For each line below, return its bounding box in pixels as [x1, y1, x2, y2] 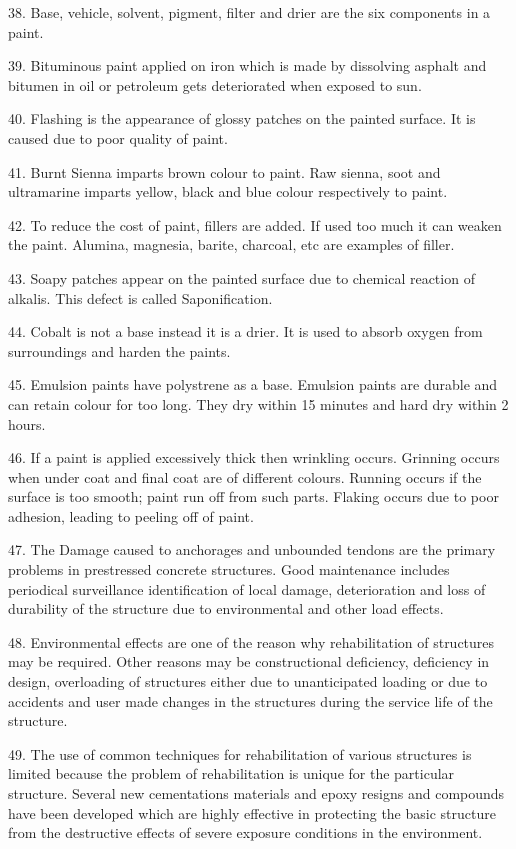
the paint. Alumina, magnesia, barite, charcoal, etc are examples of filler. [8, 234, 455, 255]
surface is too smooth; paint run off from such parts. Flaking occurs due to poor [8, 486, 499, 507]
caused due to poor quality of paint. [8, 127, 228, 148]
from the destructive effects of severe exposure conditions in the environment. [8, 822, 483, 843]
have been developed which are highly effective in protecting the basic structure [8, 802, 496, 823]
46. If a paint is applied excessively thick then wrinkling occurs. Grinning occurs [8, 447, 500, 468]
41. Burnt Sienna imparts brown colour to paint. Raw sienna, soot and [8, 161, 441, 182]
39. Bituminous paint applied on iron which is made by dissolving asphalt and [8, 55, 487, 76]
